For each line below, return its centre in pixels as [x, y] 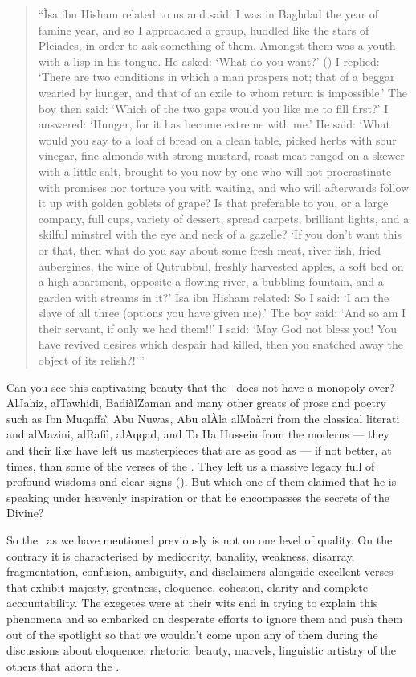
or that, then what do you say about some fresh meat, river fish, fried [210, 249]
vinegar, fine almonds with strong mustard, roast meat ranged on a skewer [221, 155]
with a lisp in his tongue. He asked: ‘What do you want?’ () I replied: [209, 61]
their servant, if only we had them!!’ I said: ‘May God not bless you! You [217, 328]
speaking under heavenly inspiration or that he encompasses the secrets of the [198, 497]
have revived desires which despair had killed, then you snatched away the [221, 344]
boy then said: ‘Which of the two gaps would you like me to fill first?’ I [213, 108]
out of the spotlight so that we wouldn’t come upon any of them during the [192, 634]
